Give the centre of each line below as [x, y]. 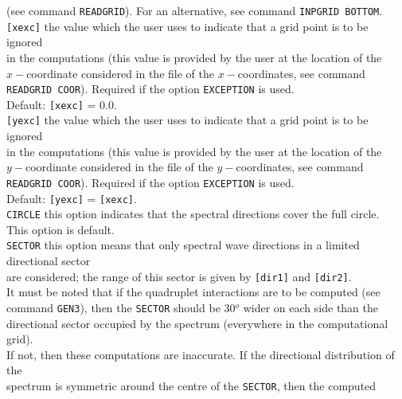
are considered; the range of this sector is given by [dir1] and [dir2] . [179, 276]
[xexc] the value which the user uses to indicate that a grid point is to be [187, 26]
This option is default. [60, 229]
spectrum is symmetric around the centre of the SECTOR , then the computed [191, 385]
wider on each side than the [310, 307]
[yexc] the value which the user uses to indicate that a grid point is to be [187, 120]
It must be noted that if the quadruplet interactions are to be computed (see [193, 292]
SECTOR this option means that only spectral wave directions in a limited [183, 245]
